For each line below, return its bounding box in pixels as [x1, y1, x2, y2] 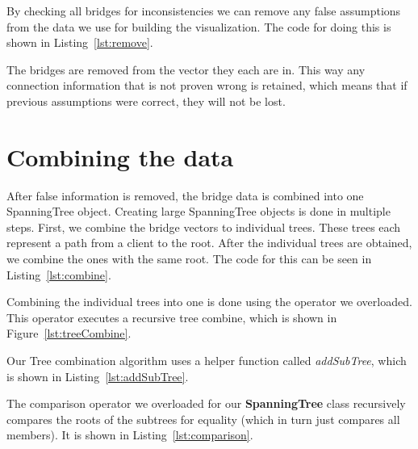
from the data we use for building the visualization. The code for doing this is [6, 18, 391, 35]
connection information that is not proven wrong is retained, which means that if [6, 77, 408, 94]
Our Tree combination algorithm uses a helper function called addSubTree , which [6, 352, 407, 369]
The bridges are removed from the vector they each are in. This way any [6, 61, 366, 78]
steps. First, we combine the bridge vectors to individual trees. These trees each [6, 218, 401, 235]
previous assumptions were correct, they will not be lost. [6, 92, 286, 109]
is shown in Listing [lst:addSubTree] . [6, 367, 189, 384]
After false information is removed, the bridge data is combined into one [6, 187, 364, 204]
